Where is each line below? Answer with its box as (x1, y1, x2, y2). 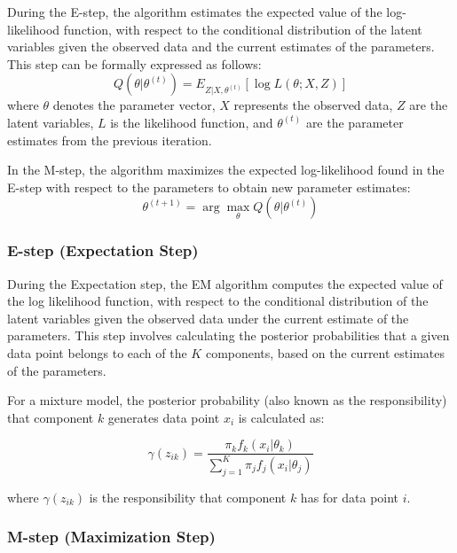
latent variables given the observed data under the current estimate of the (7, 308, 409, 327)
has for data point (300, 487, 399, 506)
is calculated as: (238, 408, 325, 426)
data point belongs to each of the (7, 343, 187, 362)
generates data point (107, 408, 220, 426)
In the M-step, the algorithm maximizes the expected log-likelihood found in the (7, 160, 445, 179)
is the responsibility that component (89, 487, 287, 506)
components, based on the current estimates (205, 343, 445, 362)
